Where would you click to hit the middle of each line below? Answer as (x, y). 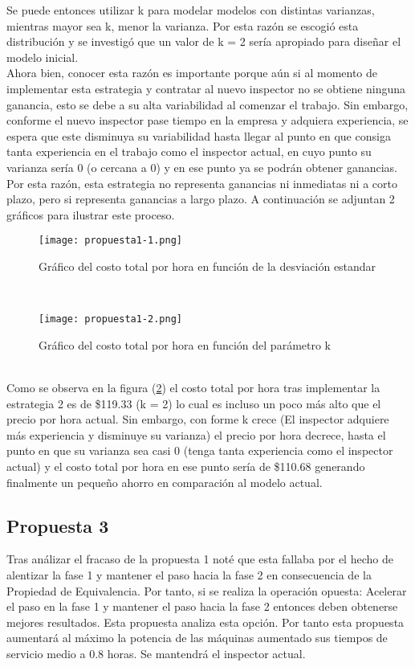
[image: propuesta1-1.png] (110, 241)
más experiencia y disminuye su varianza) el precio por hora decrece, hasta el (196, 434)
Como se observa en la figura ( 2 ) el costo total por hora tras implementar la (193, 387)
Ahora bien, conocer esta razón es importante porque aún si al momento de (192, 73)
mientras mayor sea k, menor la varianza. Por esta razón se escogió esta (183, 25)
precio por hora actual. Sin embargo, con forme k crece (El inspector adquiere (198, 419)
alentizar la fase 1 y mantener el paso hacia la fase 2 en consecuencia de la (189, 574)
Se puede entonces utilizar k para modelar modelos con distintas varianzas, (191, 10)
